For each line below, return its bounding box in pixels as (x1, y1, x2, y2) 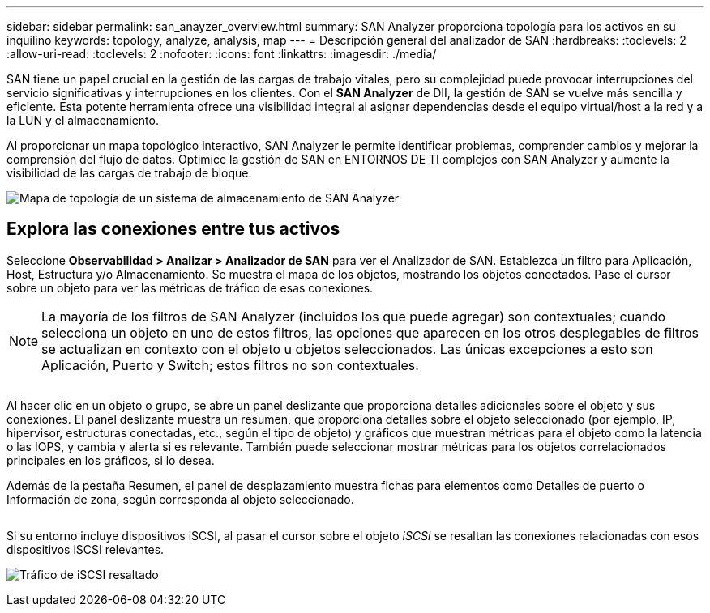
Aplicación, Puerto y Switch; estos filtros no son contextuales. (41, 356, 419, 373)
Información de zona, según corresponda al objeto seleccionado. (6, 492, 354, 506)
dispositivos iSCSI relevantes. (6, 542, 165, 556)
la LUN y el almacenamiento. (6, 113, 159, 127)
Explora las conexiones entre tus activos (6, 219, 340, 240)
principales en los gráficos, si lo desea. (6, 453, 215, 467)
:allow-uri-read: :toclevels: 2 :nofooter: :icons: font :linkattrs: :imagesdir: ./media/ (6, 47, 437, 61)
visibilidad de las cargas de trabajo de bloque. (6, 166, 252, 180)
